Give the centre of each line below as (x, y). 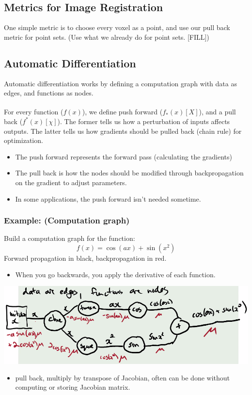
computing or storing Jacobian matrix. (73, 387)
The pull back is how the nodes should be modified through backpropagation (129, 173)
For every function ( (34, 112)
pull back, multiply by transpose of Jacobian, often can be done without (123, 377)
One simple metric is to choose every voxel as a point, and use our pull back (117, 27)
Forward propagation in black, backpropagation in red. (85, 258)
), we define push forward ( (122, 112)
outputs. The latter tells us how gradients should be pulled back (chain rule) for (123, 131)
